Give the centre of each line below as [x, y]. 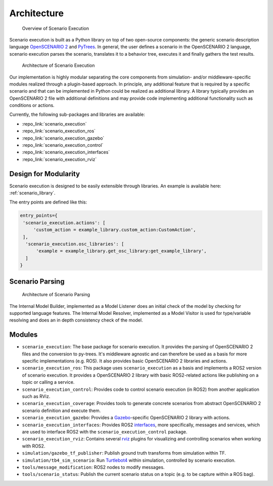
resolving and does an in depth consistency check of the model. [76, 320]
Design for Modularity [45, 174]
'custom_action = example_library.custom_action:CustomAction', [115, 230]
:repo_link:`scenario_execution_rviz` [59, 159]
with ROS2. [34, 446]
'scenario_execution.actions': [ [64, 222]
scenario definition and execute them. [61, 411]
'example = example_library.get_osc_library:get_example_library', [121, 251]
